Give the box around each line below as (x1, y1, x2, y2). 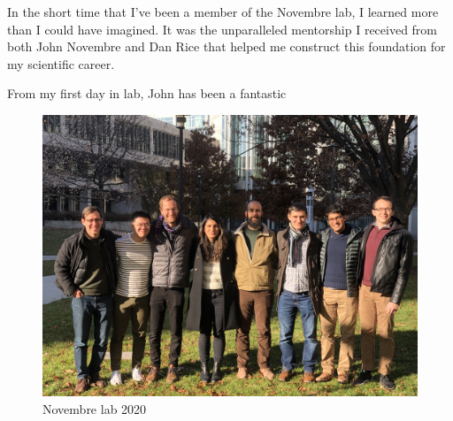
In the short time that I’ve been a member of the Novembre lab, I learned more (7, 3, 439, 20)
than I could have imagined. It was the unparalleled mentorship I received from (7, 19, 438, 38)
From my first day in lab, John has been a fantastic (7, 84, 287, 103)
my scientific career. (7, 54, 115, 73)
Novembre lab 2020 (42, 399, 147, 417)
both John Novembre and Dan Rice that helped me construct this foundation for (7, 37, 446, 56)
